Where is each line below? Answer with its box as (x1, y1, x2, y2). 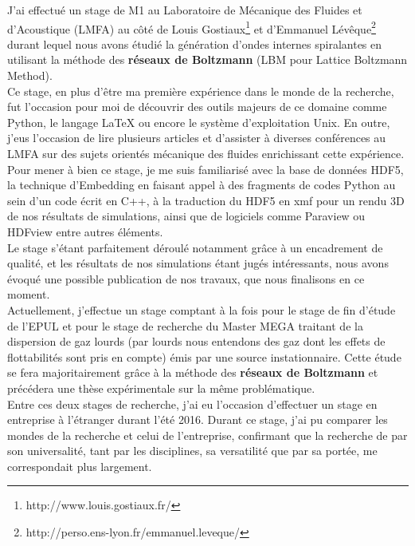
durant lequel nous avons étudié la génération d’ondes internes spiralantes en (7, 35, 382, 52)
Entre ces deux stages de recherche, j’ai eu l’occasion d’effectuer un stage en (7, 395, 378, 412)
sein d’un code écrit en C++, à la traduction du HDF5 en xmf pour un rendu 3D (7, 192, 405, 208)
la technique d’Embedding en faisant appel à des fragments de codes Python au (7, 176, 396, 193)
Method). (7, 67, 53, 84)
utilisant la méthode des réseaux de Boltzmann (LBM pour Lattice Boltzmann (7, 51, 408, 68)
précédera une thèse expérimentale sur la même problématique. (7, 379, 315, 396)
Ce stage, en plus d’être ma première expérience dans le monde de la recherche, (7, 82, 394, 99)
